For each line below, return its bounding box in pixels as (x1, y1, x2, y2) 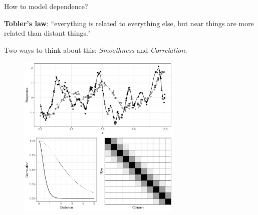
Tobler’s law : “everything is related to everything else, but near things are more (4, 18, 254, 28)
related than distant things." (4, 28, 91, 38)
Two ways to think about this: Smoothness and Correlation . (4, 44, 187, 55)
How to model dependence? (4, 1, 88, 11)
